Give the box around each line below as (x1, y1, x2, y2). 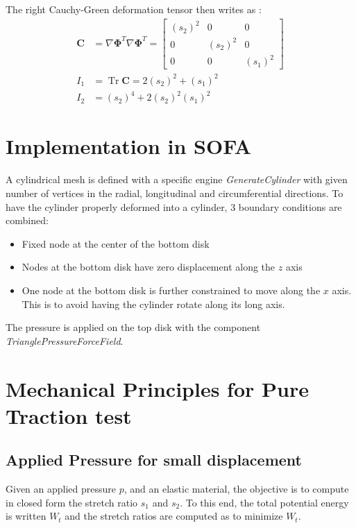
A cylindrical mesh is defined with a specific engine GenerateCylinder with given (6, 172, 348, 187)
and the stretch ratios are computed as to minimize (65, 509, 283, 523)
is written (6, 509, 46, 523)
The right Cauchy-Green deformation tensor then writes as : (6, 2, 262, 16)
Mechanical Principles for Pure (6, 374, 309, 402)
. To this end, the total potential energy (180, 495, 349, 509)
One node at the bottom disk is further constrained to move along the (22, 282, 321, 297)
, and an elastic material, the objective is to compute (124, 482, 349, 496)
